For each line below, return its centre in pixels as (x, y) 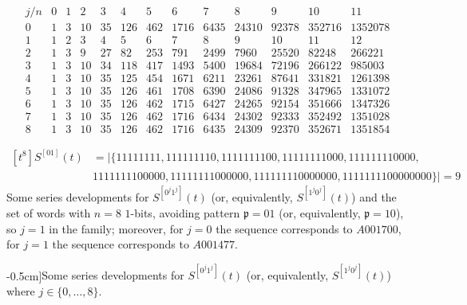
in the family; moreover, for (116, 228)
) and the (374, 197)
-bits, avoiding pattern (185, 212)
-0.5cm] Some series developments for (95, 275)
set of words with (49, 212)
